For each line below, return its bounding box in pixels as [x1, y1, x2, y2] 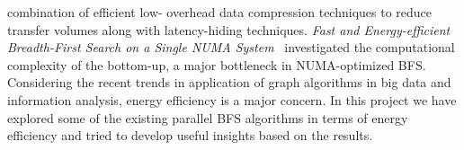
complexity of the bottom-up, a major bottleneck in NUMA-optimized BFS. [7, 55, 426, 74]
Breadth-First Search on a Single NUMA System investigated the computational [7, 38, 455, 57]
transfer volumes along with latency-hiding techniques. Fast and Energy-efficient [7, 20, 451, 39]
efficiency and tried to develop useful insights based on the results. [7, 126, 373, 145]
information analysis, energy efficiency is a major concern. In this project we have [7, 90, 457, 109]
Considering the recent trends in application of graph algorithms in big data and [7, 73, 451, 92]
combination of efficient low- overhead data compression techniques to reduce [7, 3, 433, 21]
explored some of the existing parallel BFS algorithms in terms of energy [7, 108, 408, 127]
